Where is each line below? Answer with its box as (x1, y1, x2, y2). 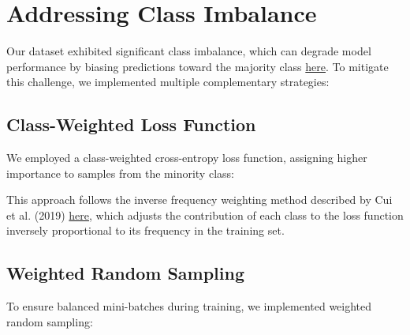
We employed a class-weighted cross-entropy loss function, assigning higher (6, 149, 367, 166)
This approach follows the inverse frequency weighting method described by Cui (6, 191, 393, 208)
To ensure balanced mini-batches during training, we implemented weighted (6, 298, 372, 314)
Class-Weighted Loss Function (6, 112, 256, 137)
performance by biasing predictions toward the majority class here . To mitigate (6, 58, 389, 74)
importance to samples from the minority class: (6, 164, 234, 181)
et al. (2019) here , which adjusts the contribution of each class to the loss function (6, 206, 404, 223)
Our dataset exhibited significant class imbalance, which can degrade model (6, 43, 371, 59)
